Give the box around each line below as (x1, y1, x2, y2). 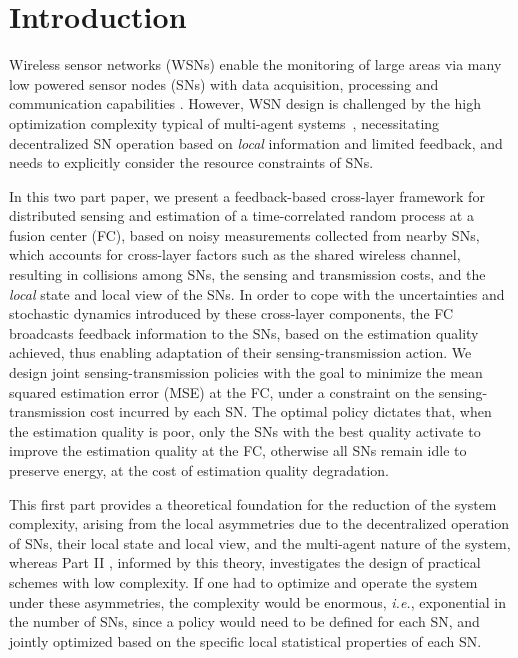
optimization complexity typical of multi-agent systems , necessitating (9, 112, 440, 133)
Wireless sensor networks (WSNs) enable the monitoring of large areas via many (9, 54, 502, 75)
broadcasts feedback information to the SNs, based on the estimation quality (9, 322, 479, 343)
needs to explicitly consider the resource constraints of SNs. (9, 152, 374, 173)
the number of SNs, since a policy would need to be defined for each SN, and (9, 611, 480, 632)
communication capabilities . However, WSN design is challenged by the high (9, 93, 481, 114)
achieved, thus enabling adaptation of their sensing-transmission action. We (9, 342, 472, 363)
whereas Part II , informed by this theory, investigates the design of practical (9, 552, 481, 573)
